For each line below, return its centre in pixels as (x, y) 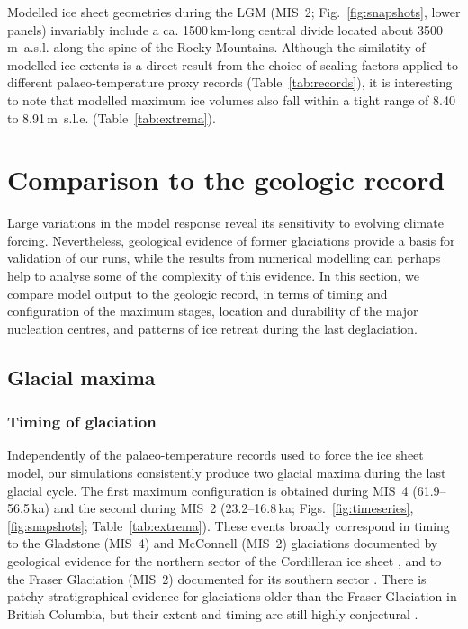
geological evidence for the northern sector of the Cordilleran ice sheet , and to (225, 561)
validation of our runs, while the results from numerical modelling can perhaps (224, 258)
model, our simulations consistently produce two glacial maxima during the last (227, 473)
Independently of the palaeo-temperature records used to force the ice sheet (216, 455)
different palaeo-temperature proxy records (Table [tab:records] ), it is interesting (230, 82)
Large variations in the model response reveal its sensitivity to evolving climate (225, 223)
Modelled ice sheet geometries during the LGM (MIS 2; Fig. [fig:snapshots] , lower (234, 12)
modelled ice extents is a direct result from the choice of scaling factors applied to (233, 64)
